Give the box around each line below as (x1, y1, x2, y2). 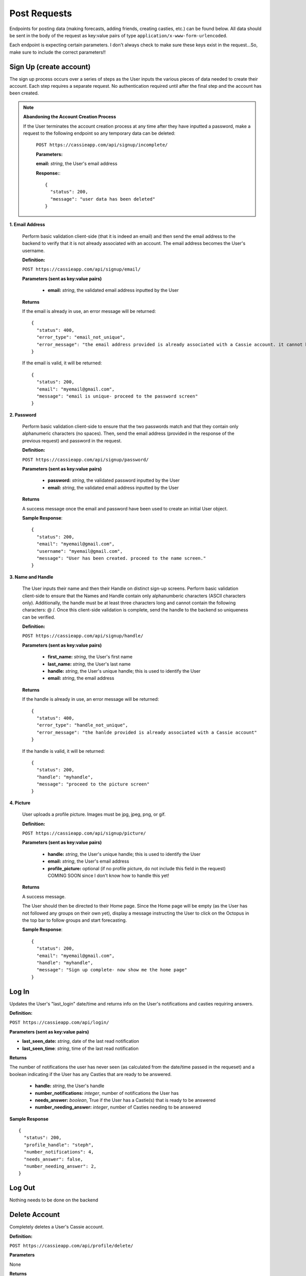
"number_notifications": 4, (23, 1149, 94, 1155)
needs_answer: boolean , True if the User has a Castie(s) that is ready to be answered (35, 1097, 216, 1103)
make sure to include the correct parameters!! (9, 49, 106, 55)
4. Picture (9, 799, 31, 806)
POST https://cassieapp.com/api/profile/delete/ (9, 1243, 134, 1248)
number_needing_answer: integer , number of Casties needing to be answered (35, 1104, 201, 1110)
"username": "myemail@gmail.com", (36, 548, 123, 554)
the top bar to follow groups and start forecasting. (22, 917, 127, 923)
